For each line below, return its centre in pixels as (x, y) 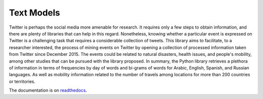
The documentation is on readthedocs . (48, 90)
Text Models (35, 13)
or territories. (22, 81)
